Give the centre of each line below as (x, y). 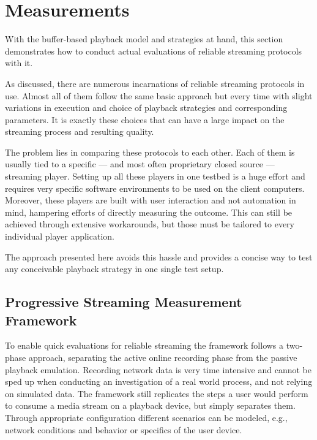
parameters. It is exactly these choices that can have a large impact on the (145, 119)
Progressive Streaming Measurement (124, 302)
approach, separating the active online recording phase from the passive (163, 357)
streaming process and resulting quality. (80, 131)
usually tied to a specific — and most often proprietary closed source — (140, 164)
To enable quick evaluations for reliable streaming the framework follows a (144, 345)
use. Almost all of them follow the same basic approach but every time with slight (159, 95)
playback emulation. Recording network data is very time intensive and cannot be (158, 369)
